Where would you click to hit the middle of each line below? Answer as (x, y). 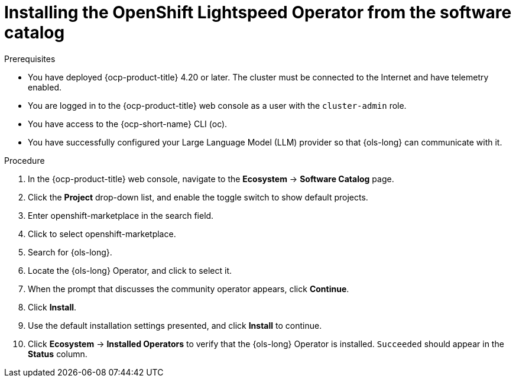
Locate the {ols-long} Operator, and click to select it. (130, 270)
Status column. (58, 354)
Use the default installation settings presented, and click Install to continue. (175, 325)
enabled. (45, 87)
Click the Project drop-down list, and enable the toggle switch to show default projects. (198, 197)
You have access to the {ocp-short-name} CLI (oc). (128, 124)
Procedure (25, 160)
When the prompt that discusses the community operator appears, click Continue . (189, 289)
